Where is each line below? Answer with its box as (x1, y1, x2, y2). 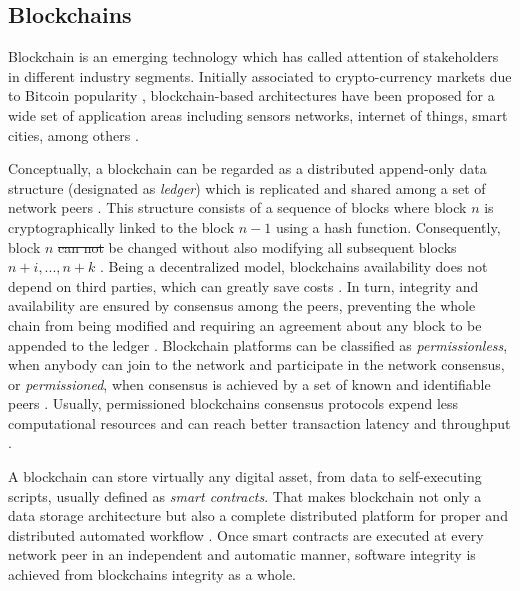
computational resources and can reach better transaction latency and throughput (8, 412, 511, 433)
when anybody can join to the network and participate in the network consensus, (8, 354, 505, 375)
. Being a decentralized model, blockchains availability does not (100, 256, 488, 277)
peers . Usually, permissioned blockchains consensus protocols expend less (8, 393, 459, 414)
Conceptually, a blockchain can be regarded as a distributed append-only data (8, 158, 487, 179)
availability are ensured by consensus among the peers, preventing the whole (8, 295, 476, 316)
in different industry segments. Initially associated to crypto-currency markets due (8, 65, 512, 86)
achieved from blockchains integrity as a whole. (8, 564, 296, 585)
